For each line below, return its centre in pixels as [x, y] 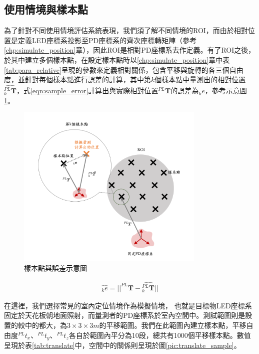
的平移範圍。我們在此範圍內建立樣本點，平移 [173, 325]
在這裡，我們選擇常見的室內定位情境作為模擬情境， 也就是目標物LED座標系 [128, 305]
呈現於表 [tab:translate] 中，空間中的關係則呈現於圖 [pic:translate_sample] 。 [122, 345]
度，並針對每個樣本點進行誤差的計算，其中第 [77, 79]
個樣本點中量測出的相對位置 [200, 79]
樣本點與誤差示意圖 [55, 268]
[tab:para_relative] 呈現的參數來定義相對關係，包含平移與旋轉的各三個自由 [124, 69]
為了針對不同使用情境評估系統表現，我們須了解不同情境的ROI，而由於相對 [126, 30]
